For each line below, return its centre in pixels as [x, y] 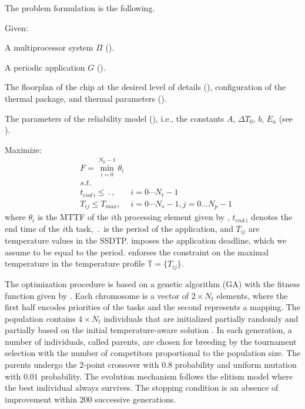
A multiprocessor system [49, 47]
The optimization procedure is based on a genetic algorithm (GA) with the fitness [152, 283]
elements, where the [252, 295]
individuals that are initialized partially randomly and [201, 318]
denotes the [272, 217]
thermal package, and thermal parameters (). [86, 98]
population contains [40, 318]
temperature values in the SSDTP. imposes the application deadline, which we [146, 240]
